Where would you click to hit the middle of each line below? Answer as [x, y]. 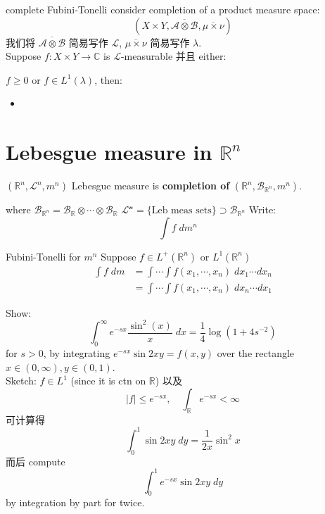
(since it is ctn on [108, 381]
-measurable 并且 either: [173, 56]
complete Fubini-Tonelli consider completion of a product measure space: [163, 9]
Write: [262, 209]
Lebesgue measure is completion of [151, 186]
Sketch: [21, 381]
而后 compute [36, 461]
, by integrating [77, 353]
